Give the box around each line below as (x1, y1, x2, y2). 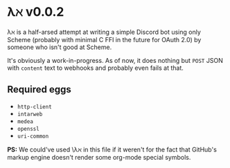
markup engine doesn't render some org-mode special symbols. (7, 153, 191, 161)
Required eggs (7, 84, 71, 95)
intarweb (17, 111, 43, 118)
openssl (17, 125, 39, 132)
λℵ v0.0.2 (7, 4, 64, 20)
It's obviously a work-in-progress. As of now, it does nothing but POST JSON (7, 56, 223, 64)
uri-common (17, 133, 49, 140)
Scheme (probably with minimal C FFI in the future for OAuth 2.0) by (7, 35, 202, 44)
